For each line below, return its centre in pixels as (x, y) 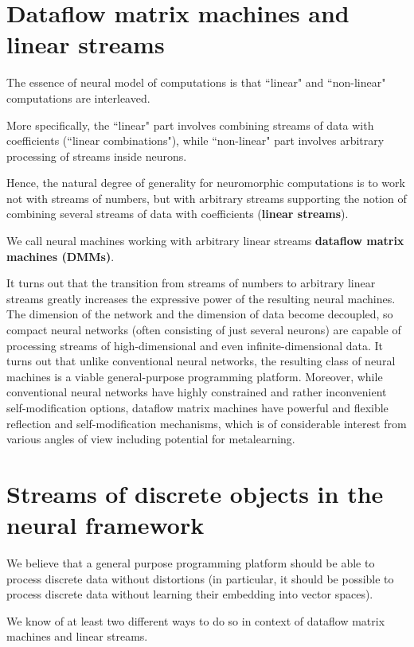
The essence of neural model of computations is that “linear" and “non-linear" (196, 82)
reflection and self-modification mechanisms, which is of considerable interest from (207, 423)
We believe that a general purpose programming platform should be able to (191, 563)
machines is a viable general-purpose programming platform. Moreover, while (195, 376)
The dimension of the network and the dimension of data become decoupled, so (200, 314)
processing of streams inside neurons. (97, 156)
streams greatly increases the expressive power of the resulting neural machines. (201, 298)
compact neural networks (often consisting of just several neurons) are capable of (204, 330)
